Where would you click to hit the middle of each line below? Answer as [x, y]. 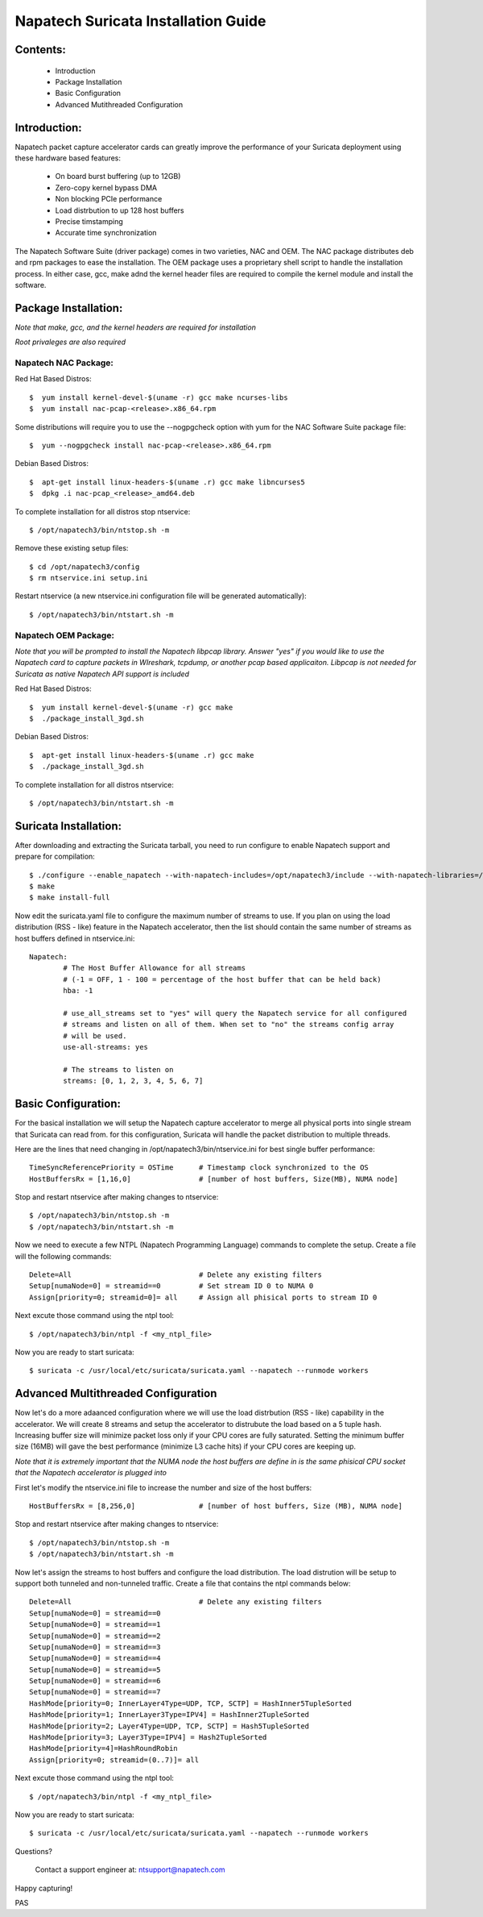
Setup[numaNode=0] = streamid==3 [95, 1647]
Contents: [40, 50]
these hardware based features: [68, 158]
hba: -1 [78, 991]
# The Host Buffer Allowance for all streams [154, 968]
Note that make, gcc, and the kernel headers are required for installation [136, 327]
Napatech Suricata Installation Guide [140, 21]
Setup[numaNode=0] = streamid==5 [95, 1670]
